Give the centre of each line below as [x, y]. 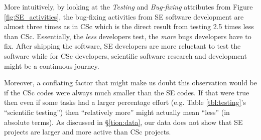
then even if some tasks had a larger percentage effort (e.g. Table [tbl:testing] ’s [125, 102]
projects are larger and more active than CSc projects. [88, 132]
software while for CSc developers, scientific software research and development [125, 55]
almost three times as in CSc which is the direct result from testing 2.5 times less [129, 26]
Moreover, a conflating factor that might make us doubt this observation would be [131, 83]
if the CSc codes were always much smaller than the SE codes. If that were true [127, 92]
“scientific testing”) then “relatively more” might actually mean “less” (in [117, 112]
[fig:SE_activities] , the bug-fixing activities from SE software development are [124, 16]
